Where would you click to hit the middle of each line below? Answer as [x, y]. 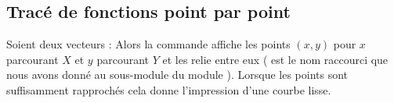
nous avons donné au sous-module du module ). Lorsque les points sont [177, 75]
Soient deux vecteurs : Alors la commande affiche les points [148, 44]
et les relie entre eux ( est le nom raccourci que [275, 59]
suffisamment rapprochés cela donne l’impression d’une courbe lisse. [169, 89]
